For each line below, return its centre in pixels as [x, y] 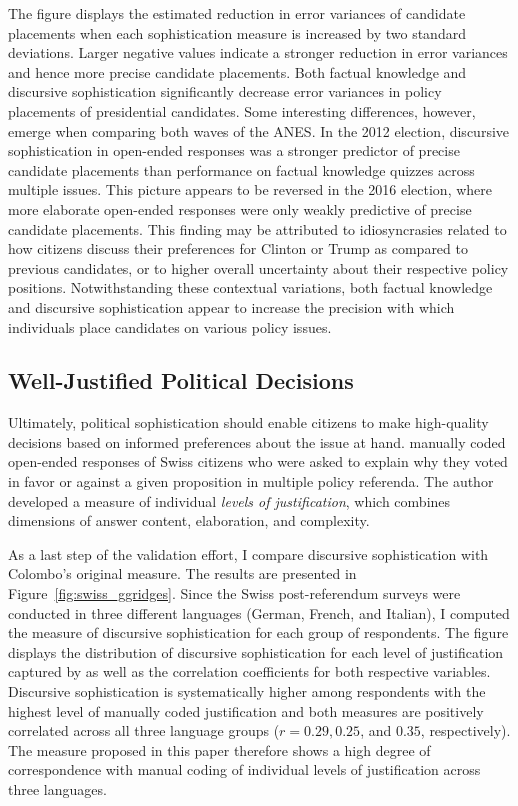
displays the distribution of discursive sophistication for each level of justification [256, 651]
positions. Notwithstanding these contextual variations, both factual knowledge [250, 287]
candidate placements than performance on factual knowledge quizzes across [241, 169]
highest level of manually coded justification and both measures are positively [246, 710]
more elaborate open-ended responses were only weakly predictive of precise [240, 208]
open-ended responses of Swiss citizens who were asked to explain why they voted [258, 461]
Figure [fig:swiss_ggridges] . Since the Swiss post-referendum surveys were [234, 593]
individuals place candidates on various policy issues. [170, 326]
